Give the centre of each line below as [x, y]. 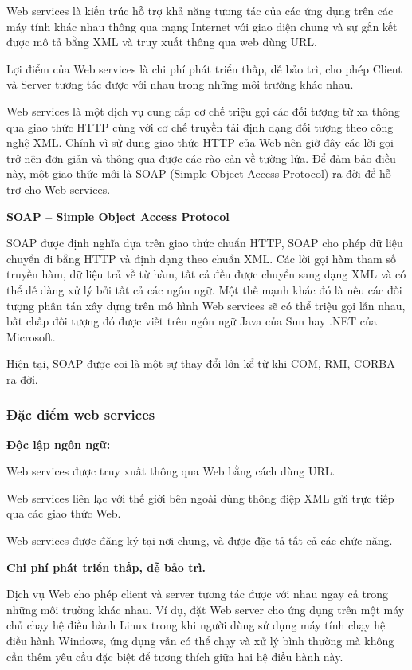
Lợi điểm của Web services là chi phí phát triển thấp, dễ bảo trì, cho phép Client [204, 68]
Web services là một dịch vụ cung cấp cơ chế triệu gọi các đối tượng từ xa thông [203, 110]
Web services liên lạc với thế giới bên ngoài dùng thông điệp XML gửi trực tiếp [200, 497]
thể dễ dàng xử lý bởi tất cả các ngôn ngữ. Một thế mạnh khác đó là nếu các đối [204, 289]
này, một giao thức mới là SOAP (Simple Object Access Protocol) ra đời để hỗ [199, 173]
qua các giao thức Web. [64, 513]
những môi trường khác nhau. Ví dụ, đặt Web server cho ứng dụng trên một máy [206, 609]
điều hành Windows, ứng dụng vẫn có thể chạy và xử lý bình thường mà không [200, 641]
